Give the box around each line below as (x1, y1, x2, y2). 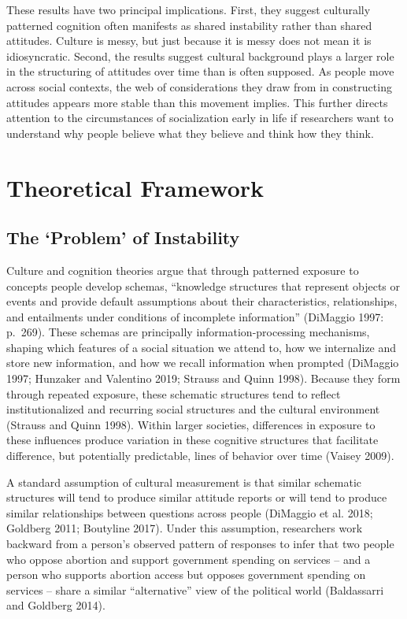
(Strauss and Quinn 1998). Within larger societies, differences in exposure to (6, 416, 376, 432)
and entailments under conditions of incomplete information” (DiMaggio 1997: (6, 308, 384, 324)
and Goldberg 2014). (6, 597, 105, 613)
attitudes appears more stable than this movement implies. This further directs (6, 94, 388, 110)
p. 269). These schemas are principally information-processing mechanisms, (6, 324, 370, 340)
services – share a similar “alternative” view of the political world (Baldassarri (6, 581, 384, 598)
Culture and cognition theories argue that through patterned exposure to (6, 261, 359, 278)
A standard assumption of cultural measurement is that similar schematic (6, 473, 362, 490)
